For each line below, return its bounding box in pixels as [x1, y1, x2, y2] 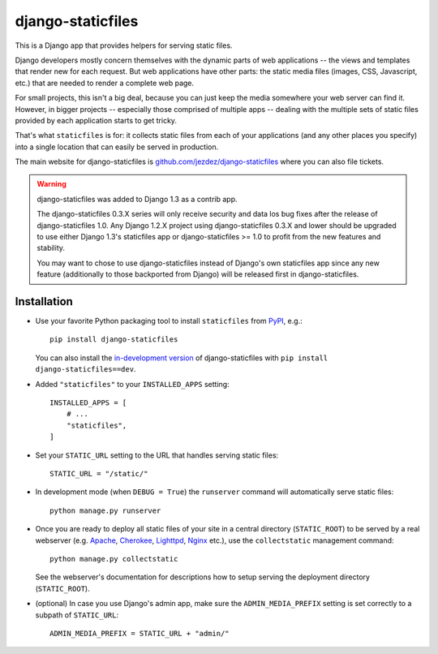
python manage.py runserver [49, 506, 161, 515]
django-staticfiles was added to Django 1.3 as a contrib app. [36, 194, 238, 204]
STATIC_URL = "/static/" [49, 469, 148, 478]
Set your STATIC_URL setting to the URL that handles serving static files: [35, 450, 279, 460]
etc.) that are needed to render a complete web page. [15, 78, 195, 88]
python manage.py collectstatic [49, 554, 178, 563]
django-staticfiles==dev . [35, 364, 136, 374]
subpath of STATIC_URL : [35, 609, 119, 620]
